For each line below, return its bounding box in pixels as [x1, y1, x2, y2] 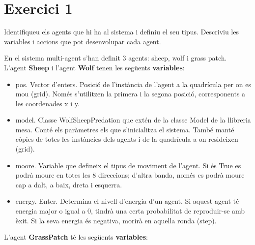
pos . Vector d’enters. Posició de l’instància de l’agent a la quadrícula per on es [15, 79, 251, 89]
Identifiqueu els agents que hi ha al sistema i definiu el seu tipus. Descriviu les [4, 27, 239, 37]
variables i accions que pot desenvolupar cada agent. [4, 36, 161, 46]
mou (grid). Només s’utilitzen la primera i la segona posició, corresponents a [15, 89, 246, 99]
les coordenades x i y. [15, 98, 80, 108]
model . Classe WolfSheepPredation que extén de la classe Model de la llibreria [15, 115, 251, 125]
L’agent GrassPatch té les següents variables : [4, 232, 148, 242]
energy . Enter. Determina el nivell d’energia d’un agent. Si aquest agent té [15, 196, 239, 206]
